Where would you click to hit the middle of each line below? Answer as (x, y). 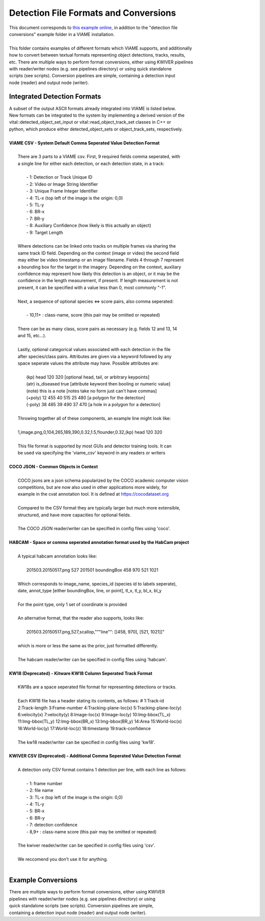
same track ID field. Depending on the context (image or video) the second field (98, 253)
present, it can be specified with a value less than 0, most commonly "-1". (92, 287)
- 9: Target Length (45, 232)
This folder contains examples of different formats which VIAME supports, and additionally (101, 48)
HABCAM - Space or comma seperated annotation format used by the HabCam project (99, 542)
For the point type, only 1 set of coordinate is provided (72, 604)
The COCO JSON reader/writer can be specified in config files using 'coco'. (94, 529)
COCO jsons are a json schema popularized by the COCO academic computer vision (103, 480)
